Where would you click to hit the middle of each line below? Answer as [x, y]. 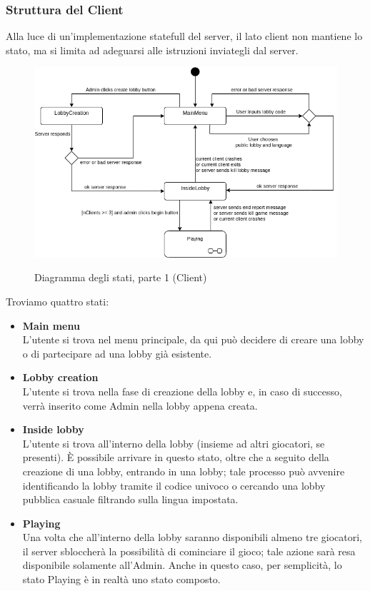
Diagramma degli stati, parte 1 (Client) [121, 277]
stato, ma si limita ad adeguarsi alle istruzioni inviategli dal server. [152, 50]
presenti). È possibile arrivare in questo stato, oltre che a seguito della [176, 457]
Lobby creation [60, 377]
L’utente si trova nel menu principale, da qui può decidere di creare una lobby [193, 339]
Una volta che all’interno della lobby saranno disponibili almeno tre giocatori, [192, 537]
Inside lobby [53, 429]
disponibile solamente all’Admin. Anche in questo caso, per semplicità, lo [182, 565]
